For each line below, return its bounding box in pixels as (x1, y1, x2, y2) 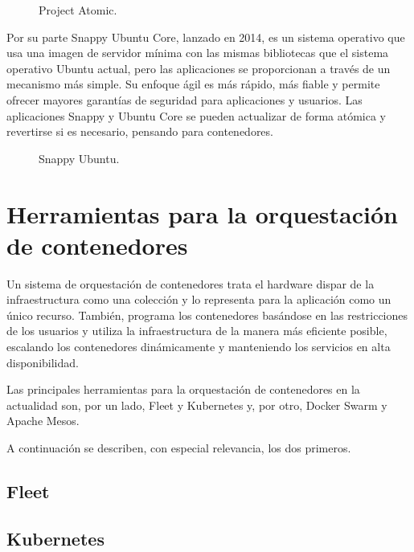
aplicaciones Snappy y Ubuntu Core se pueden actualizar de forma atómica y (6, 107, 386, 124)
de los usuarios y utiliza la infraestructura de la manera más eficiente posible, (6, 322, 387, 339)
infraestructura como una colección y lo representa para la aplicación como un (6, 291, 391, 308)
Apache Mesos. (6, 412, 80, 429)
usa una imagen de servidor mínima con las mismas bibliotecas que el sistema (6, 44, 389, 61)
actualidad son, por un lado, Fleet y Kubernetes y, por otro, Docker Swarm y (6, 396, 387, 413)
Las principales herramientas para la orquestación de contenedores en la (6, 381, 360, 398)
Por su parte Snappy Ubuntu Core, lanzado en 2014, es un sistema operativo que (6, 28, 405, 45)
